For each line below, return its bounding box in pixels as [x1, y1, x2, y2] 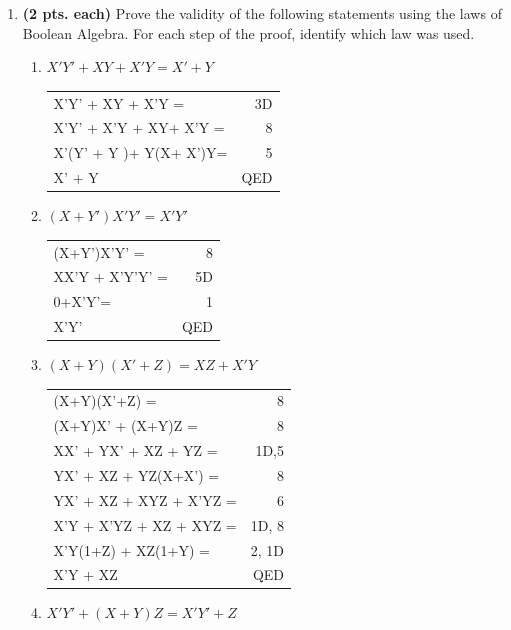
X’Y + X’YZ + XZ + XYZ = [53, 514, 237, 535]
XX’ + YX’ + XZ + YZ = [53, 440, 218, 461]
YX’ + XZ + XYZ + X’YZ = [53, 489, 237, 510]
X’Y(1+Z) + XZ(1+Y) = [53, 539, 210, 560]
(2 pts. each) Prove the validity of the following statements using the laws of [22, 3, 502, 23]
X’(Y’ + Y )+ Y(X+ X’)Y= [53, 142, 228, 163]
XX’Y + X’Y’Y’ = [53, 266, 168, 287]
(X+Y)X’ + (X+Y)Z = [53, 415, 198, 436]
